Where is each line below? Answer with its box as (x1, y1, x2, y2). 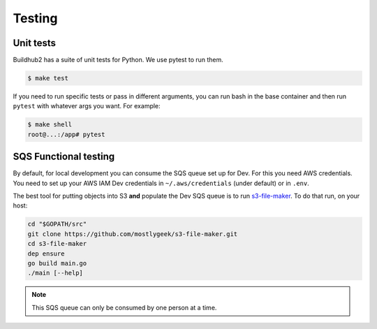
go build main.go (27, 259, 87, 268)
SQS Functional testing (13, 151, 115, 163)
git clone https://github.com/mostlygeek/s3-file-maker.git (27, 230, 238, 237)
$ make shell (27, 121, 73, 129)
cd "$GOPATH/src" (27, 220, 87, 228)
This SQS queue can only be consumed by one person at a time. (31, 303, 217, 312)
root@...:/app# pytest (27, 130, 105, 138)
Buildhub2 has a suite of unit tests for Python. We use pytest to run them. (13, 56, 223, 64)
